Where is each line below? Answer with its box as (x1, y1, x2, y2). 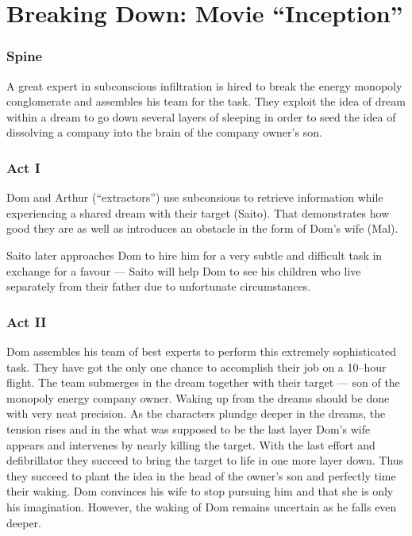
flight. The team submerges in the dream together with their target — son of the (6, 374, 400, 391)
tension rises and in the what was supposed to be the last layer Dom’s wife (6, 420, 371, 437)
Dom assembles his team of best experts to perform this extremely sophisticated (6, 342, 396, 359)
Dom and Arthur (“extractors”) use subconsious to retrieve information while (6, 189, 383, 206)
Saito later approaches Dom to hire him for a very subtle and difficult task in (6, 246, 383, 263)
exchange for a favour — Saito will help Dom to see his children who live (6, 262, 361, 279)
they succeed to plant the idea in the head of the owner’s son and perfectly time (6, 467, 396, 484)
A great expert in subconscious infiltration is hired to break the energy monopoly (6, 77, 402, 94)
